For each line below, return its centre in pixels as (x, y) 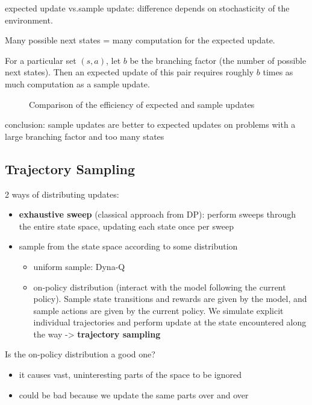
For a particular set (41, 60)
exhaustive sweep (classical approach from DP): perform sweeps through (157, 214)
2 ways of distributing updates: (62, 194)
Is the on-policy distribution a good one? (80, 354)
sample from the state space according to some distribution (128, 246)
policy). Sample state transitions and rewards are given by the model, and (170, 299)
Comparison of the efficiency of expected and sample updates (142, 104)
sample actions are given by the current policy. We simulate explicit (158, 310)
